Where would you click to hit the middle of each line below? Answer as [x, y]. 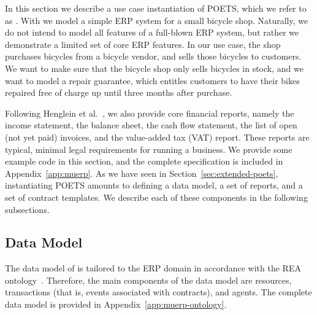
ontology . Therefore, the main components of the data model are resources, [148, 280]
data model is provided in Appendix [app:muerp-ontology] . [116, 304]
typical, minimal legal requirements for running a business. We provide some [149, 149]
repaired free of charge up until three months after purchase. [119, 92]
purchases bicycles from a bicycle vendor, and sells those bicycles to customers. [153, 56]
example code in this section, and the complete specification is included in [144, 161]
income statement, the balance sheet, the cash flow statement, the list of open [151, 125]
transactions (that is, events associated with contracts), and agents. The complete [158, 292]
